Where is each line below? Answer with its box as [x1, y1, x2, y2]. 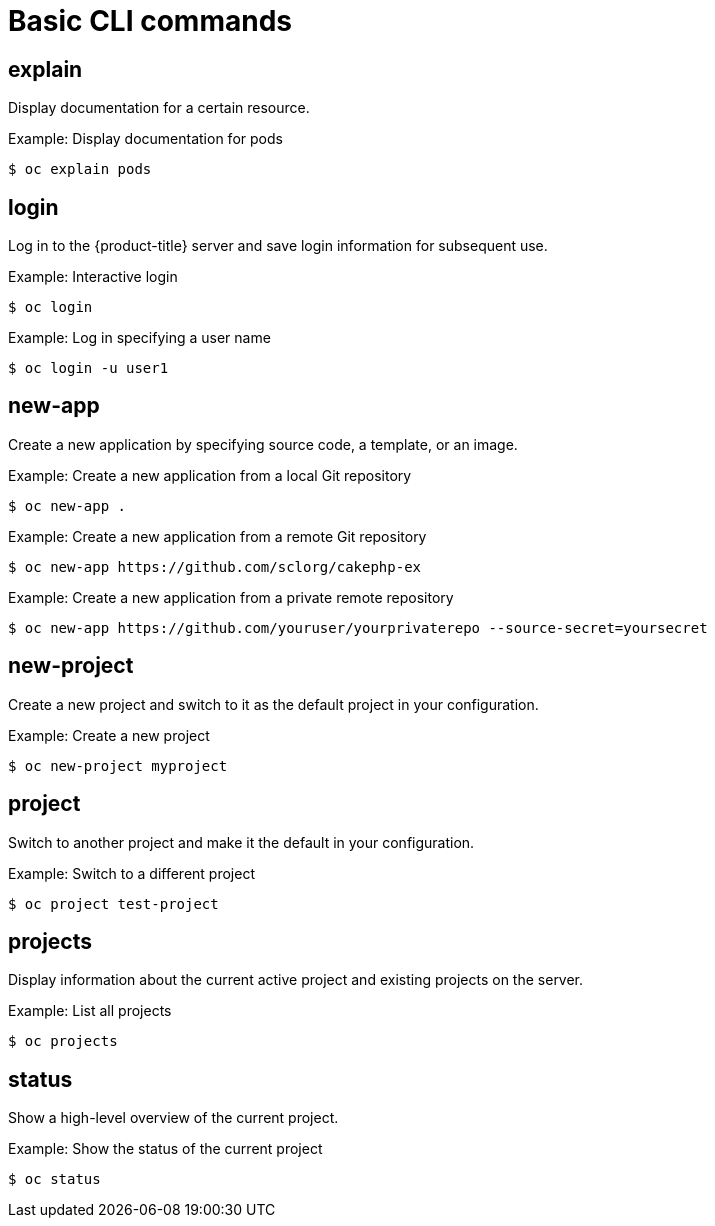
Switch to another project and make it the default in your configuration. [8, 833, 475, 851]
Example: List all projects [8, 1002, 172, 1020]
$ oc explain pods [8, 161, 152, 178]
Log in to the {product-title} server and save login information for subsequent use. [8, 237, 548, 255]
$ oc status [8, 1171, 101, 1188]
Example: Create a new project [8, 726, 210, 744]
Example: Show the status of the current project [8, 1140, 323, 1158]
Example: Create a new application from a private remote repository [8, 588, 454, 606]
